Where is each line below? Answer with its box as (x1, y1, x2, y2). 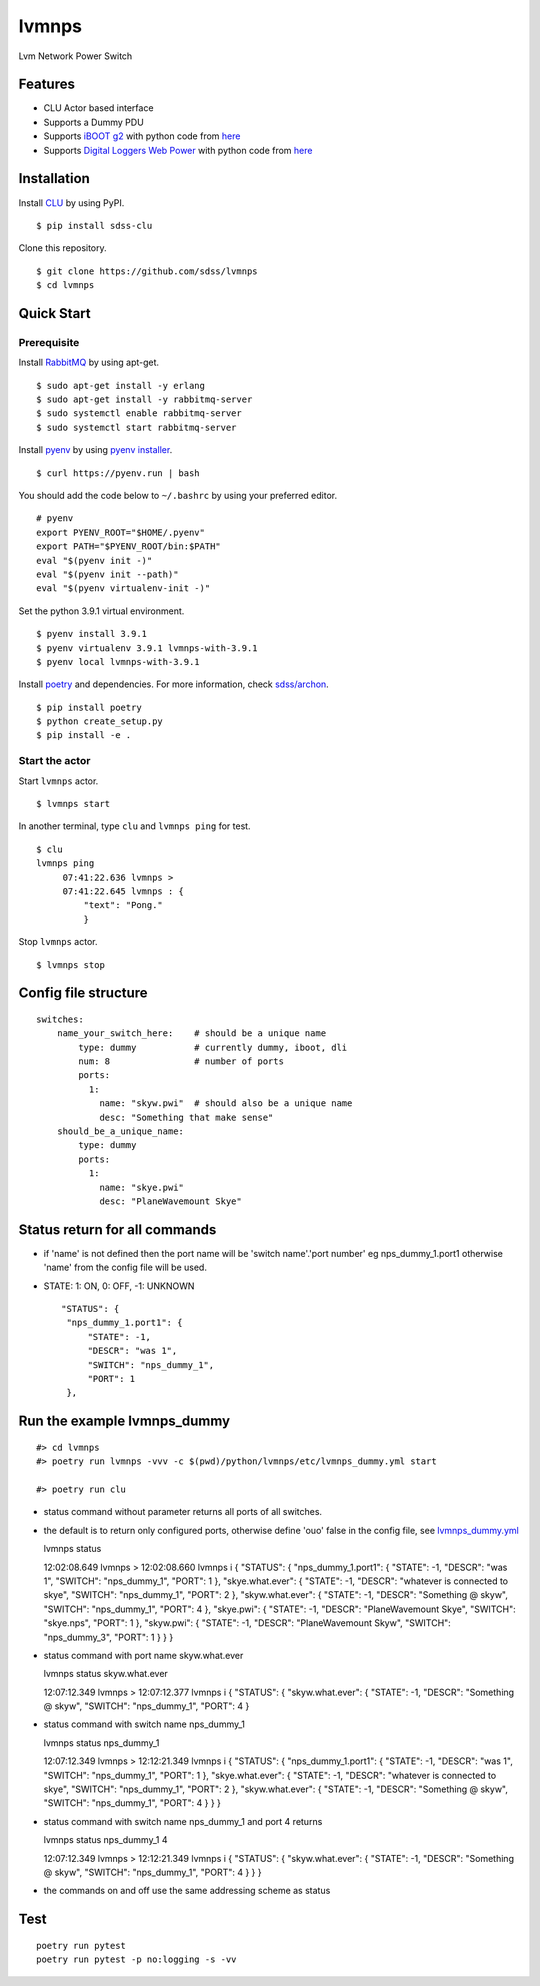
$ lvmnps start (36, 798, 111, 809)
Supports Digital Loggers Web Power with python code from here (43, 144, 313, 156)
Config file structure (18, 985, 149, 1002)
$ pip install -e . (36, 730, 132, 741)
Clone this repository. (18, 242, 107, 254)
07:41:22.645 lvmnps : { (62, 885, 185, 897)
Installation (18, 170, 90, 187)
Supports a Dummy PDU (43, 116, 144, 128)
